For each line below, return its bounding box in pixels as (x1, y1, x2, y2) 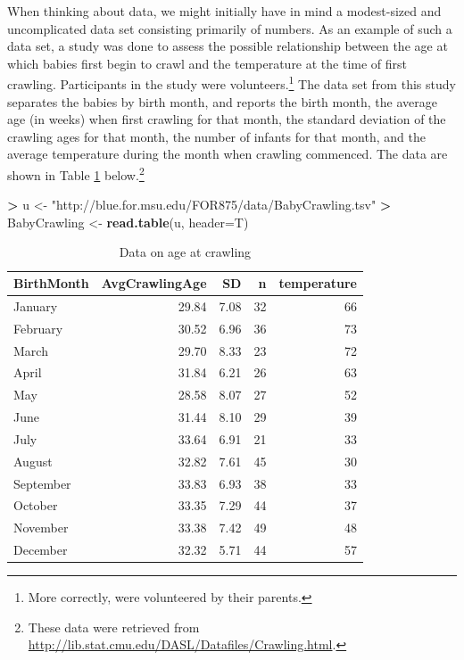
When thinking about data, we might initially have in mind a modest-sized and (7, 2, 442, 20)
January (13, 296, 58, 315)
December (13, 540, 68, 559)
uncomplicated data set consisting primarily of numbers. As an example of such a (7, 19, 452, 37)
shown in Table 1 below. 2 (7, 163, 145, 184)
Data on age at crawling (119, 243, 252, 261)
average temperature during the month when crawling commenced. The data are (7, 144, 448, 163)
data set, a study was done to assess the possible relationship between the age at (7, 37, 448, 55)
